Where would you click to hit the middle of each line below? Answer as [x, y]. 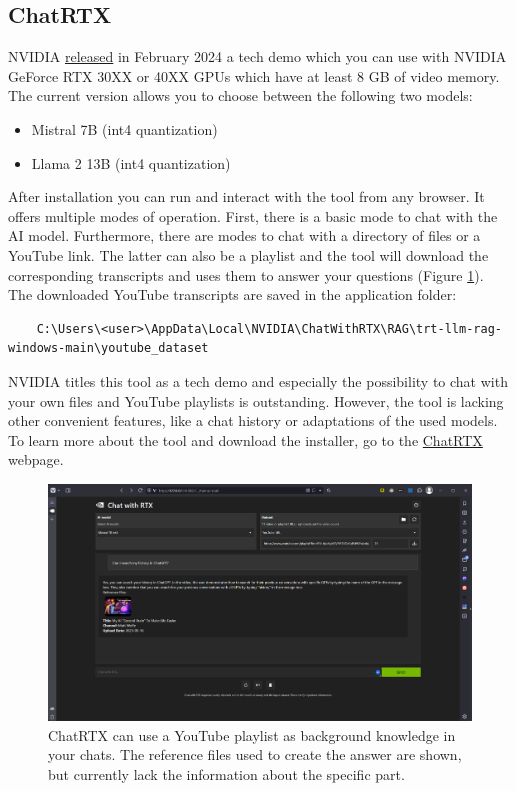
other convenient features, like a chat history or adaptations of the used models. [253, 420]
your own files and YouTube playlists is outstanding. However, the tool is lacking [256, 400]
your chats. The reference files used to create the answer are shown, [255, 754]
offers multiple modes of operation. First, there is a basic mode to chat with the [253, 215]
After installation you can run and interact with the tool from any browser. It [246, 196]
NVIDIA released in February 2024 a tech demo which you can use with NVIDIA [257, 56]
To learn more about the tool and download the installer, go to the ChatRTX [245, 439]
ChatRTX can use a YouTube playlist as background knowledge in [252, 734]
